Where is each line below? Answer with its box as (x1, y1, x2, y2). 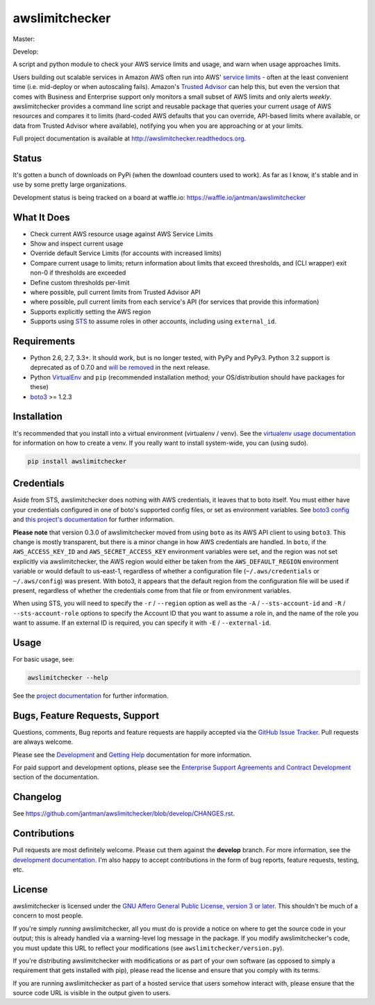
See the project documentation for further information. (12, 692, 169, 700)
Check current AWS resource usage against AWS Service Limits (30, 229, 213, 238)
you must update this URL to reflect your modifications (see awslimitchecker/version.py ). (12, 944, 285, 952)
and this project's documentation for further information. (12, 515, 175, 524)
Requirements (12, 335, 76, 347)
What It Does (12, 211, 70, 223)
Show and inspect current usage (30, 240, 124, 248)
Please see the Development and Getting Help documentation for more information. (12, 751, 252, 759)
